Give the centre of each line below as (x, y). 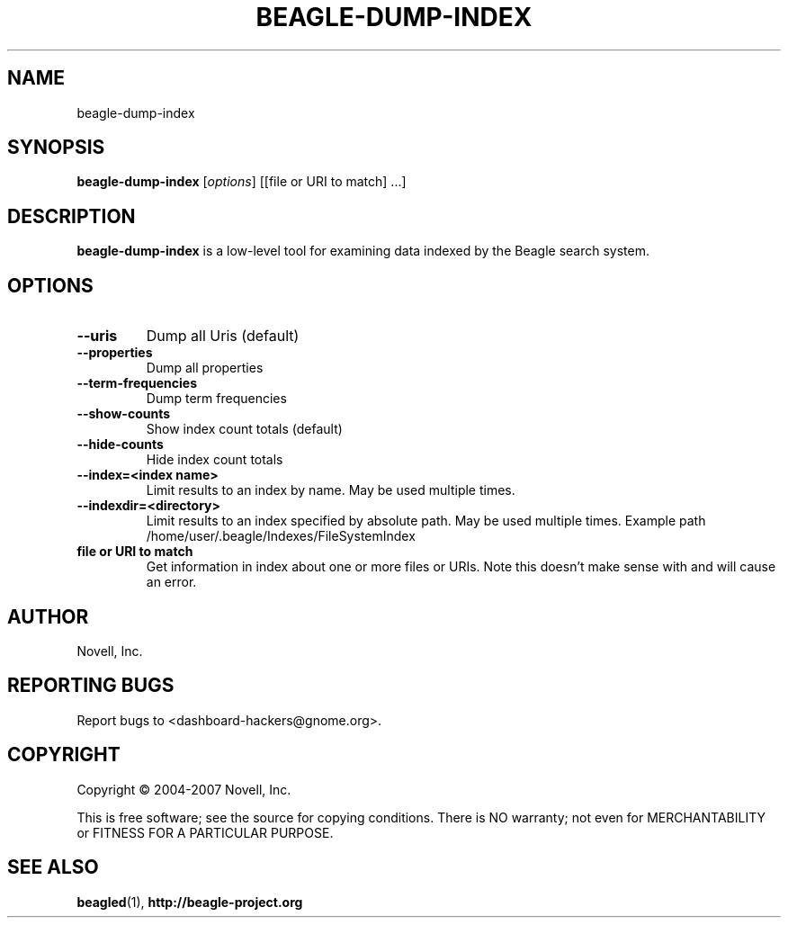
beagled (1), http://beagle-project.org (190, 902)
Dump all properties (205, 368)
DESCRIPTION (72, 216)
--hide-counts (120, 445)
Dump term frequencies (216, 399)
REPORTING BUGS (91, 686)
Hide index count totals (215, 460)
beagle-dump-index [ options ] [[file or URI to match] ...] (242, 182)
